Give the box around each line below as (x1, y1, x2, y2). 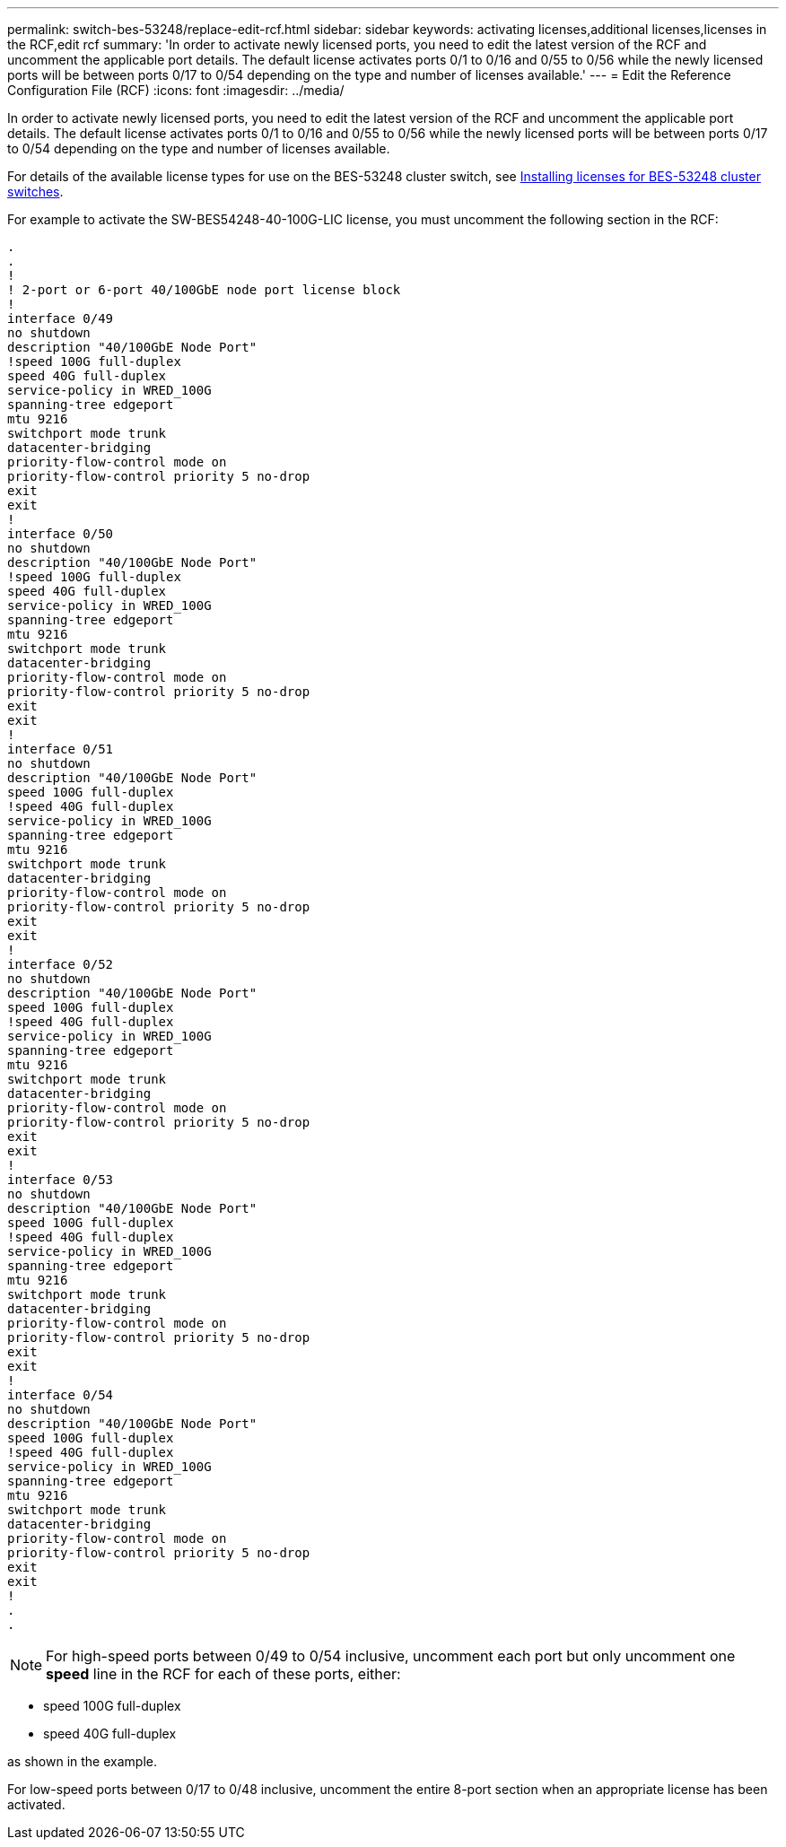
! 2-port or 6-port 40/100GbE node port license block (7, 283, 401, 297)
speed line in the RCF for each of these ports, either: (46, 1665, 401, 1683)
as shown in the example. (7, 1754, 157, 1769)
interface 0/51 (7, 742, 114, 756)
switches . (7, 184, 64, 199)
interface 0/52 (7, 957, 114, 971)
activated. (7, 1797, 65, 1812)
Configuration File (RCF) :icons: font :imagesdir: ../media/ (7, 83, 345, 98)
